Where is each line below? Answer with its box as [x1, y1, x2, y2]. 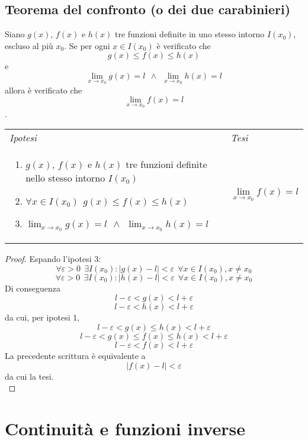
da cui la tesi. [5, 370, 54, 382]
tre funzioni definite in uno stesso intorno [114, 28, 265, 40]
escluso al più [5, 39, 53, 51]
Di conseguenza [5, 282, 60, 294]
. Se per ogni [64, 39, 110, 51]
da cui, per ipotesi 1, [5, 311, 80, 323]
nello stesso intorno [25, 171, 105, 185]
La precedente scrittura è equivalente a [5, 349, 146, 361]
